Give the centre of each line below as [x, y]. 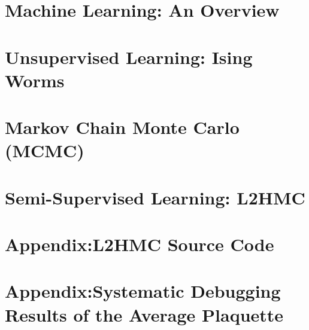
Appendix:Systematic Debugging [143, 291]
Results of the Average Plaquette [144, 314]
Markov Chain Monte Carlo [122, 127]
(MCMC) [45, 150]
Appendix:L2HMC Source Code [140, 244]
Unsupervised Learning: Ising [129, 56]
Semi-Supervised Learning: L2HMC [155, 197]
